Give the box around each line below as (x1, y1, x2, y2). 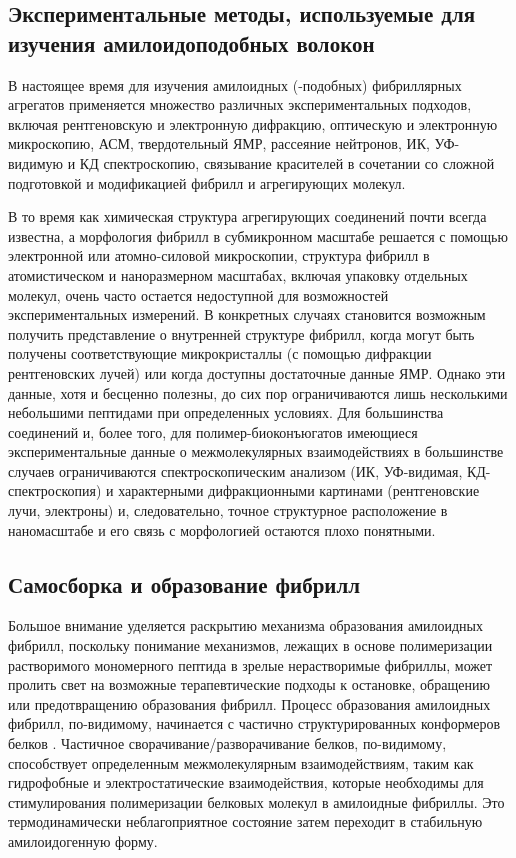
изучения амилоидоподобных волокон (8, 27, 375, 58)
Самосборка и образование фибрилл (8, 568, 360, 599)
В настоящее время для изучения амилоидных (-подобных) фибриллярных (8, 74, 462, 95)
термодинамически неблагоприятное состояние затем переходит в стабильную (8, 811, 483, 832)
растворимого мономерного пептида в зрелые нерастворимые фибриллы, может (8, 654, 493, 675)
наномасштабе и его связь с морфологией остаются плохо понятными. (8, 519, 436, 540)
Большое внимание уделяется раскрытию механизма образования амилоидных (8, 615, 484, 636)
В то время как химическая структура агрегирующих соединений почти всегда (8, 206, 487, 227)
